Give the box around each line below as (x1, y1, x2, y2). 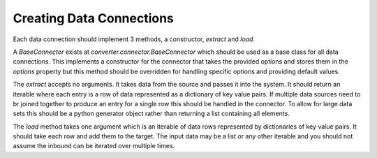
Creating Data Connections (13, 10, 175, 26)
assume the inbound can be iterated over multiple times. (13, 142, 175, 150)
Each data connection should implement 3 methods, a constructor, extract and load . (13, 35, 255, 43)
